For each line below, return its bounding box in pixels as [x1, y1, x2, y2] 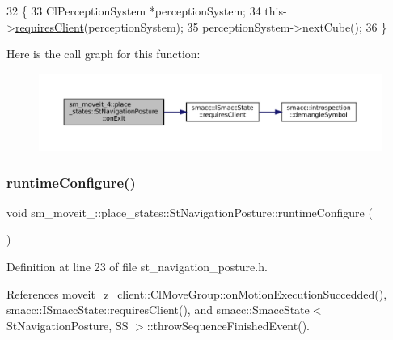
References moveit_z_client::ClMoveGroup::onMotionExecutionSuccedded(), [6, 285, 387, 302]
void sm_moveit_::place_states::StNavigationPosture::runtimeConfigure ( [6, 203, 373, 220]
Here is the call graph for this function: [6, 45, 201, 62]
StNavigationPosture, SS [6, 317, 129, 334]
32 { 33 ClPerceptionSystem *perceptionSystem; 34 [6, 2, 261, 19]
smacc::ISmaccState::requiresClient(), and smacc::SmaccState [6, 301, 310, 318]
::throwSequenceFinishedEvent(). [146, 317, 310, 334]
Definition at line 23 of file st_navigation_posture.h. [6, 258, 268, 275]
